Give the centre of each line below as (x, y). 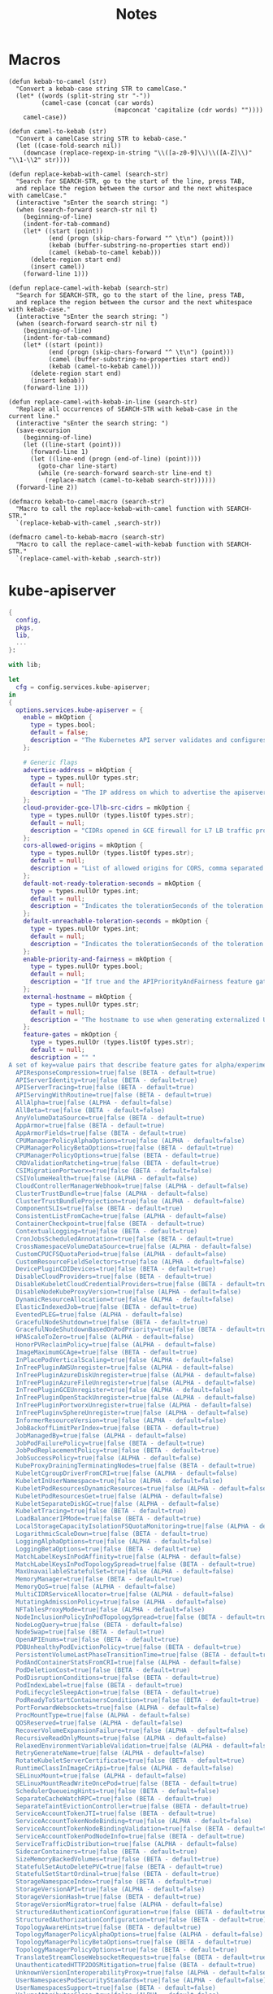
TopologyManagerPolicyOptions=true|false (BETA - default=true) (127, 1950)
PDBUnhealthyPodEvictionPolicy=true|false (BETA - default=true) (129, 1647)
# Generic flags (51, 762)
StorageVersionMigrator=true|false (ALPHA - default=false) (119, 1905)
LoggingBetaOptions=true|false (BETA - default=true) (108, 1549)
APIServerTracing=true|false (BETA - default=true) (105, 1088)
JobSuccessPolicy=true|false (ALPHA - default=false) (108, 1458)
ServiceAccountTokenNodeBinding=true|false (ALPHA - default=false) (134, 1822)
